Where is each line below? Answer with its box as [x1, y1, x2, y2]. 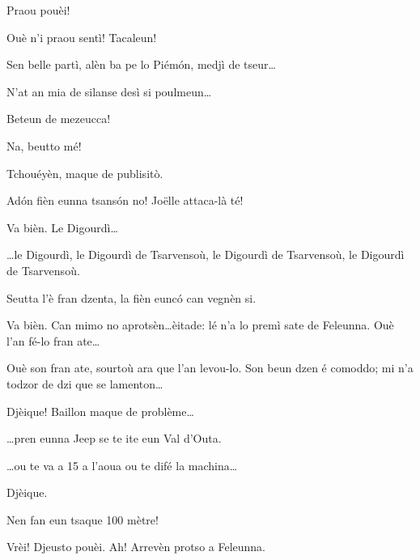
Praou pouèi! [6, 2, 70, 18]
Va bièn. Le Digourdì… [6, 218, 118, 235]
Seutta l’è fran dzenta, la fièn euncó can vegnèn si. [6, 289, 257, 306]
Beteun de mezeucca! [6, 110, 111, 127]
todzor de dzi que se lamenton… [6, 375, 163, 392]
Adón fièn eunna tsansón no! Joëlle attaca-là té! [6, 192, 244, 209]
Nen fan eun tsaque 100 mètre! [6, 511, 159, 528]
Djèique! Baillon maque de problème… [6, 402, 194, 419]
